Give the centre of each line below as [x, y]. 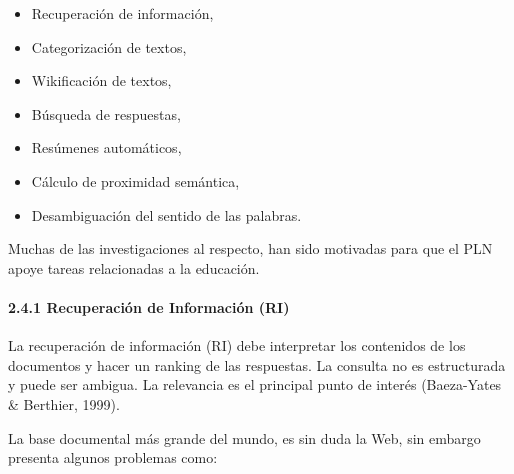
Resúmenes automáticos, [106, 147]
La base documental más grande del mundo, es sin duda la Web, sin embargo [244, 437]
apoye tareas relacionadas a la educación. [134, 267]
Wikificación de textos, [101, 80]
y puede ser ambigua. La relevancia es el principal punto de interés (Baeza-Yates [255, 384]
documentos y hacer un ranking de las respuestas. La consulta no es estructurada [257, 364]
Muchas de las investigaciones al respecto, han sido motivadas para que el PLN [250, 248]
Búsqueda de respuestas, [106, 113]
